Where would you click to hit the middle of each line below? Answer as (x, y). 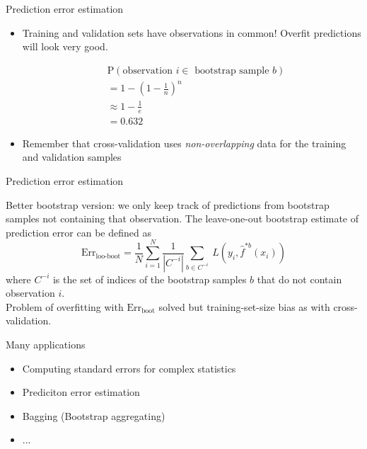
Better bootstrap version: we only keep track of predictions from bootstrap (168, 204)
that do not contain (299, 279)
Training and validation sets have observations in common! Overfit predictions (192, 32)
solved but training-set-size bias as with (244, 306)
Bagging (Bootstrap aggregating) (94, 415)
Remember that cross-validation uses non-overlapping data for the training (184, 143)
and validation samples (72, 157)
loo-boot (108, 256)
